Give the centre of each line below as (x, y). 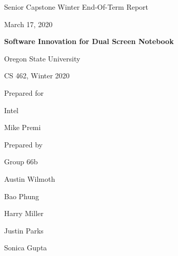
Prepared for (24, 92)
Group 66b (21, 162)
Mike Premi (23, 127)
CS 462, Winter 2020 (37, 76)
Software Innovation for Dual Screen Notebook (89, 41)
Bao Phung (22, 196)
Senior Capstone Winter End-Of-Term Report (76, 7)
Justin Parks (24, 230)
